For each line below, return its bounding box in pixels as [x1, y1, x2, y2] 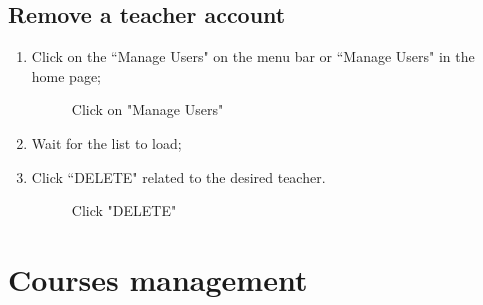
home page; [31, 65, 102, 86]
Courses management [8, 258, 308, 299]
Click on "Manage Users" [71, 99, 224, 120]
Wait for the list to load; [31, 132, 182, 153]
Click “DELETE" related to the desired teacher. [31, 166, 326, 187]
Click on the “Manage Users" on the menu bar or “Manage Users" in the [31, 46, 475, 67]
